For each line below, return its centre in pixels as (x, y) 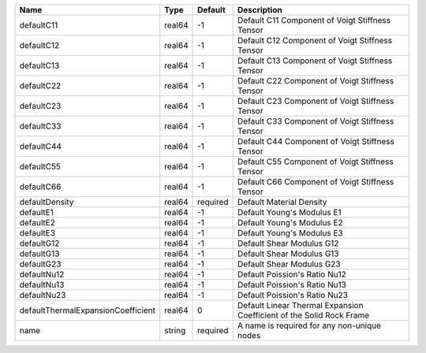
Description (260, 10)
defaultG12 (39, 243)
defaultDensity (47, 202)
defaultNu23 (43, 295)
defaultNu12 (42, 274)
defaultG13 (39, 254)
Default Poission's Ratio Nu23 (293, 295)
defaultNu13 (42, 285)
